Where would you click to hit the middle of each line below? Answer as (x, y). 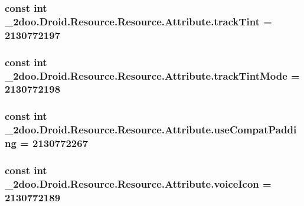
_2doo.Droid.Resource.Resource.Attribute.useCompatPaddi (151, 130)
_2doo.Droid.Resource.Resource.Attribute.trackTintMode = (152, 75)
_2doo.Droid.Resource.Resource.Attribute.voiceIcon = (138, 183)
